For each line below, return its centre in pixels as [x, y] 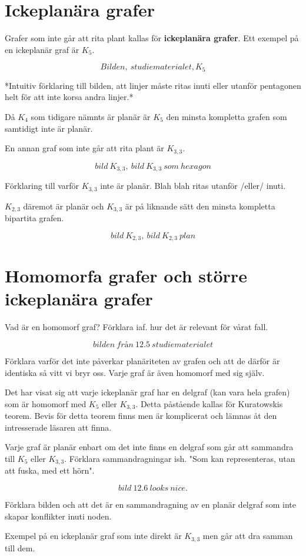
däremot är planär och [64, 206]
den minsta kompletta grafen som [227, 116]
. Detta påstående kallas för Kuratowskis [209, 403]
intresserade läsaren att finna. [58, 427]
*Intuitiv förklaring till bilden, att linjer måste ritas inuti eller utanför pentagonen [153, 85]
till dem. [20, 547]
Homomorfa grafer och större [126, 276]
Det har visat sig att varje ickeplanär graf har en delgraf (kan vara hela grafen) [147, 392]
